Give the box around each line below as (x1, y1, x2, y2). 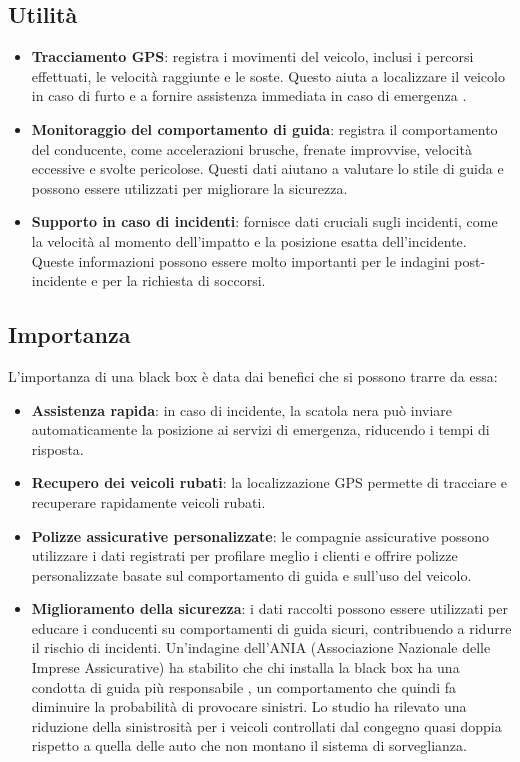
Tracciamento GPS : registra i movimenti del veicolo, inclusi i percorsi (31, 46, 474, 67)
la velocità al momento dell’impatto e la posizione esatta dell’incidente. (31, 230, 467, 251)
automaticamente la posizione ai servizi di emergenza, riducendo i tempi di (31, 419, 490, 440)
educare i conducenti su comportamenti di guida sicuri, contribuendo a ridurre (31, 617, 512, 638)
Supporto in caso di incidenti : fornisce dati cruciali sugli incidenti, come (31, 211, 498, 232)
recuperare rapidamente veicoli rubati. (31, 491, 266, 512)
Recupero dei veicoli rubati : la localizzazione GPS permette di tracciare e (31, 472, 508, 493)
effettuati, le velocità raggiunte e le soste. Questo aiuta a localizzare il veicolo (31, 65, 505, 86)
